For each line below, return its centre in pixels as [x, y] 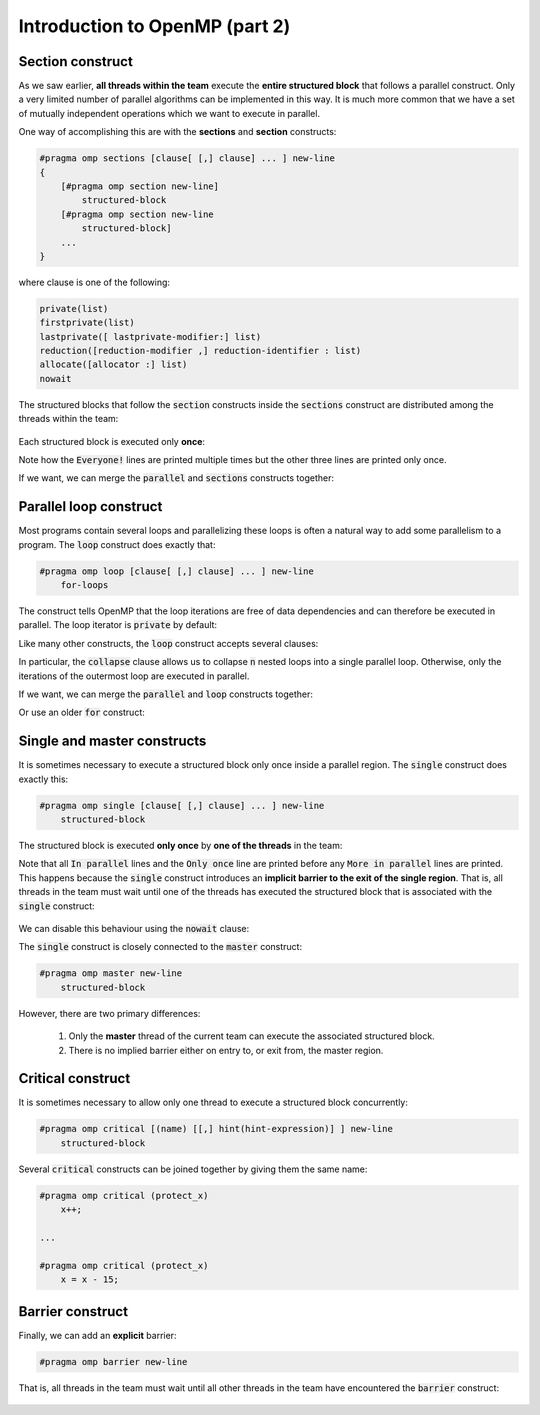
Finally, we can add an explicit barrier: [97, 1335]
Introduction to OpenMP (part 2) [154, 26]
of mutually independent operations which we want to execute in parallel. [169, 113]
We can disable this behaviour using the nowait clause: [134, 929]
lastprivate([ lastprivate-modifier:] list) [150, 336]
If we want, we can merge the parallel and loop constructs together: [166, 694]
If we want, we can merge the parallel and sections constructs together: [176, 478]
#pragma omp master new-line [111, 973]
